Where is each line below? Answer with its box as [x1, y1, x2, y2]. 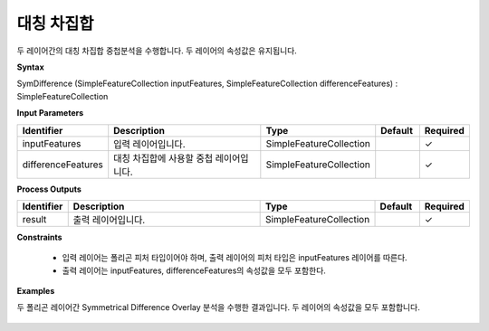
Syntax [16, 61, 44, 72]
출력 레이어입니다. [72, 213, 146, 226]
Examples [16, 286, 55, 297]
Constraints [16, 232, 62, 242]
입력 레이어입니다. [113, 137, 186, 150]
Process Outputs [16, 184, 81, 194]
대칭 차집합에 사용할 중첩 [113, 152, 213, 165]
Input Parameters [16, 108, 84, 118]
